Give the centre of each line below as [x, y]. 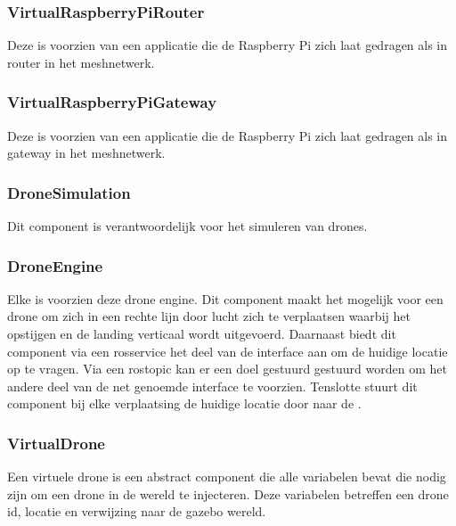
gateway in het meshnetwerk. [86, 153]
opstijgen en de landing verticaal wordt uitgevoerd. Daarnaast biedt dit [202, 334]
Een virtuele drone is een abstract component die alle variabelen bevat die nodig [227, 477]
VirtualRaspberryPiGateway [112, 102]
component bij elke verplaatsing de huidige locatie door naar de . [184, 403]
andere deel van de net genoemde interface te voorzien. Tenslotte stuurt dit [212, 386]
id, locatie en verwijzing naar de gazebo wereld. [137, 511]
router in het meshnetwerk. [81, 62]
